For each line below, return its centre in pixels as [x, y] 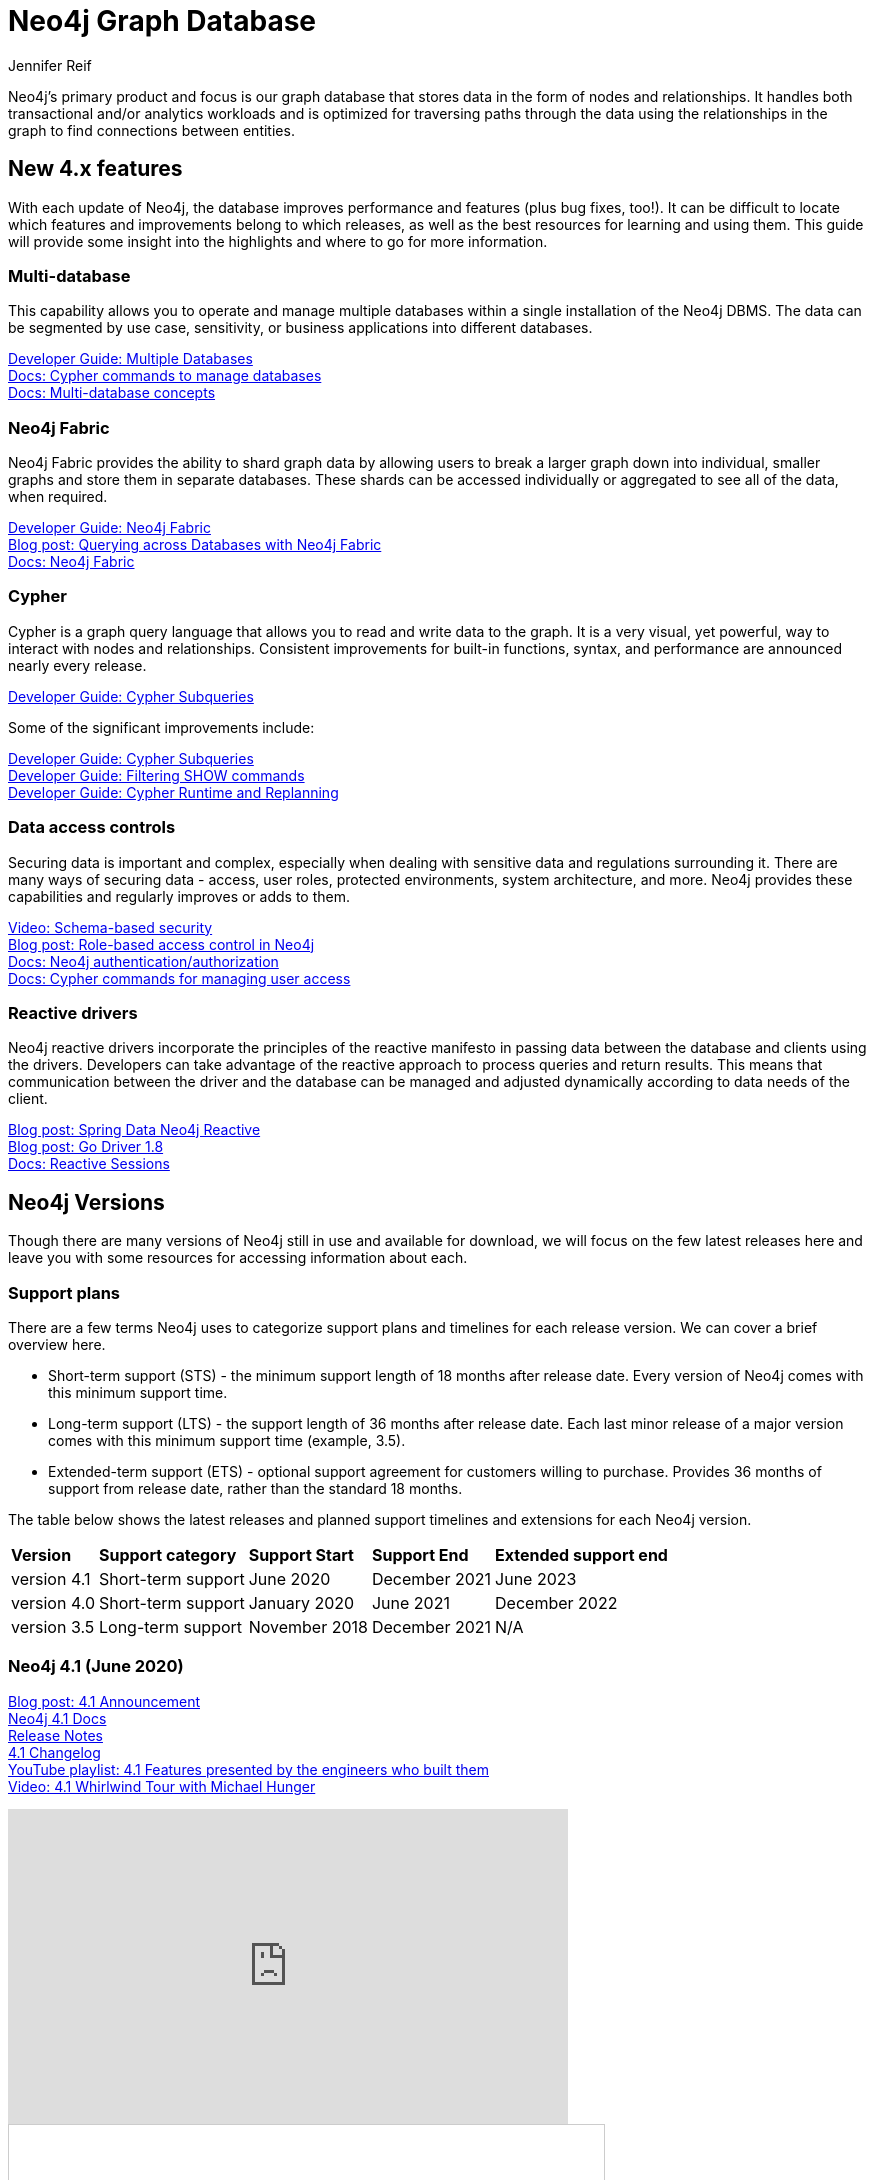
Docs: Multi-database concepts [112, 393]
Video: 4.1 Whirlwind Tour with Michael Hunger [162, 1786]
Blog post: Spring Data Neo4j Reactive [134, 1130]
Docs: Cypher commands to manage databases [165, 376]
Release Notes [55, 1735]
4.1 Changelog [54, 1752]
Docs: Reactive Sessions [89, 1164]
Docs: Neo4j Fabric [71, 562]
